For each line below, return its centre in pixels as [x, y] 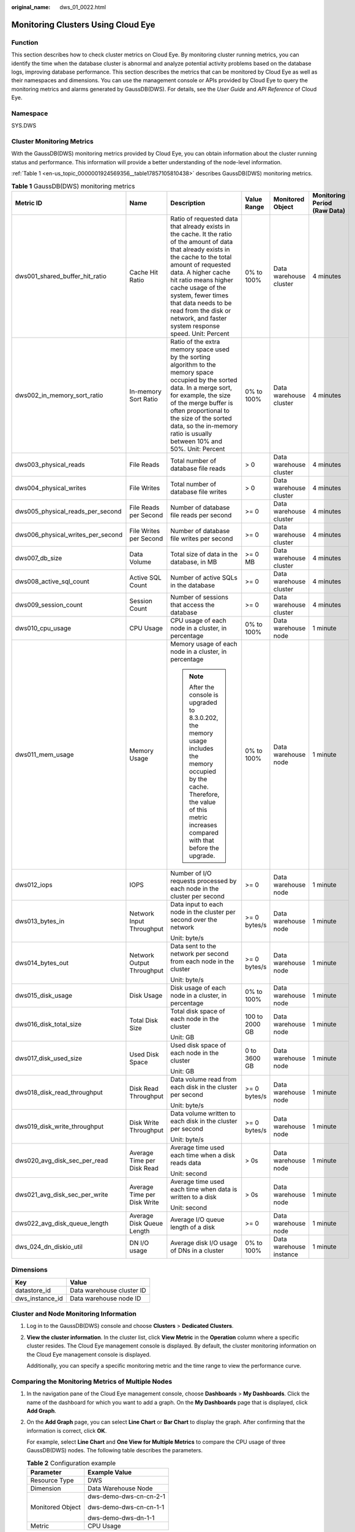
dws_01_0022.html [83, 7]
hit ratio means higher [202, 280]
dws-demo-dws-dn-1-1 [121, 1518]
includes [201, 748]
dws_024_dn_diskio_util [49, 1246]
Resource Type [52, 1481]
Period [322, 203]
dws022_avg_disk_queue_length [62, 1223]
